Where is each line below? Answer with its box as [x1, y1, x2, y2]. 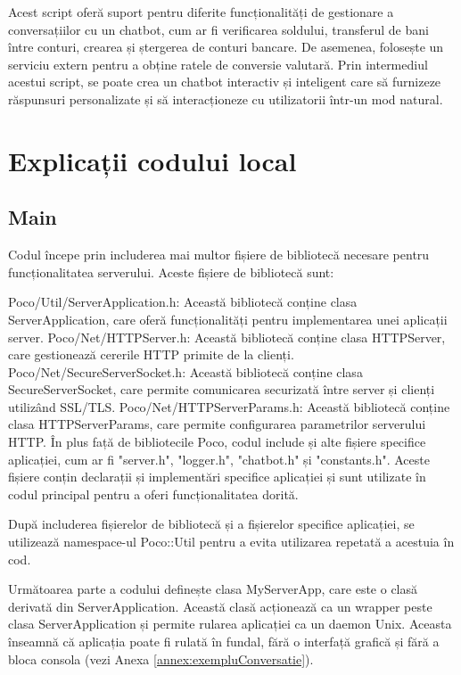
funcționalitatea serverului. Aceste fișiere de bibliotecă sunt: [8, 262, 334, 281]
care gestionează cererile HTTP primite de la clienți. [8, 345, 294, 364]
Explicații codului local [8, 142, 297, 178]
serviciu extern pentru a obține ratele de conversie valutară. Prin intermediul [8, 54, 428, 73]
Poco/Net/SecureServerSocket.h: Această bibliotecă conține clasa [8, 362, 363, 381]
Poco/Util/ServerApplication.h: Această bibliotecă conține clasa [8, 292, 358, 311]
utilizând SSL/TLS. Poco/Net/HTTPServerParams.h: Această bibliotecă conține [8, 397, 450, 416]
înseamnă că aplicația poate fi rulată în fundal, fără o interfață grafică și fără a [8, 632, 440, 651]
